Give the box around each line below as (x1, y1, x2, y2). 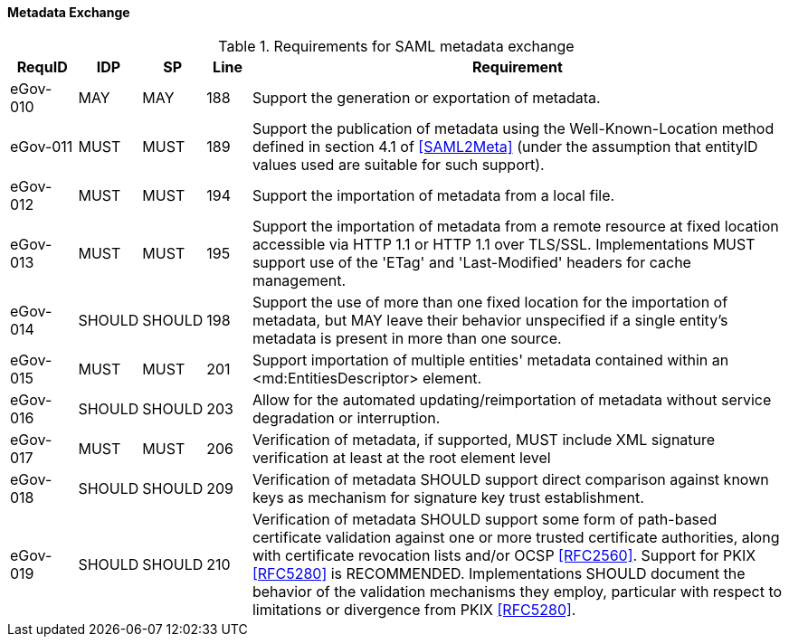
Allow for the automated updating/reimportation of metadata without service (252, 390, 772, 409)
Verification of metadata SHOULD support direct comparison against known (252, 469, 769, 488)
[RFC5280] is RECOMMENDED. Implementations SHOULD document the (252, 563, 746, 582)
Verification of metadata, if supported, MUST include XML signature (252, 430, 716, 449)
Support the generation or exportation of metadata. (252, 88, 601, 107)
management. (252, 270, 347, 289)
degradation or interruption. (252, 408, 441, 427)
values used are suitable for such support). (252, 155, 545, 174)
